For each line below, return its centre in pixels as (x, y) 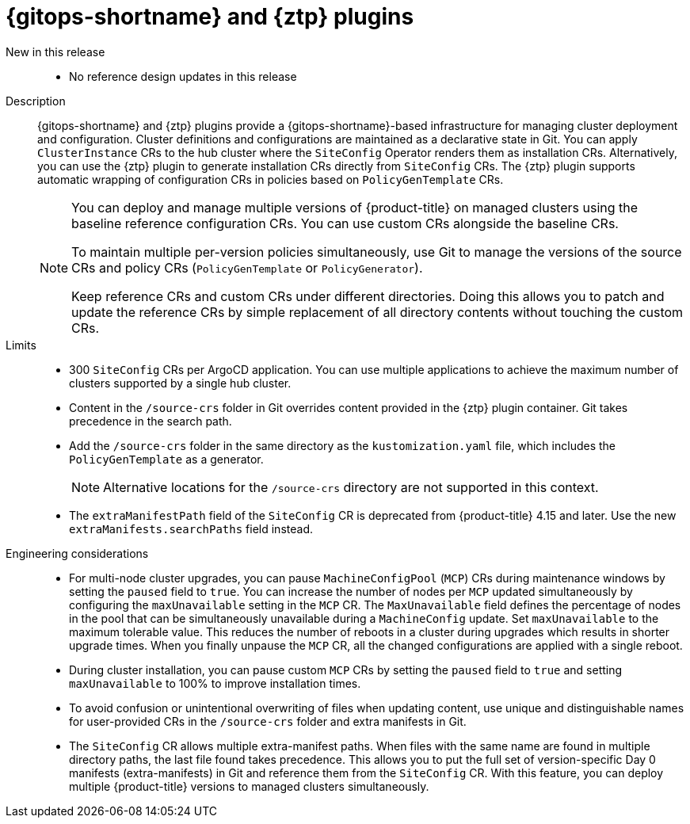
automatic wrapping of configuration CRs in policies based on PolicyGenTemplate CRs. (271, 179)
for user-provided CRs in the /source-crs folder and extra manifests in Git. (268, 721)
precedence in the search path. (151, 421)
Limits (21, 345)
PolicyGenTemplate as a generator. (166, 459)
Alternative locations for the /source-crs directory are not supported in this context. (351, 487)
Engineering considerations (77, 553)
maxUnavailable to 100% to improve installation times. (215, 683)
